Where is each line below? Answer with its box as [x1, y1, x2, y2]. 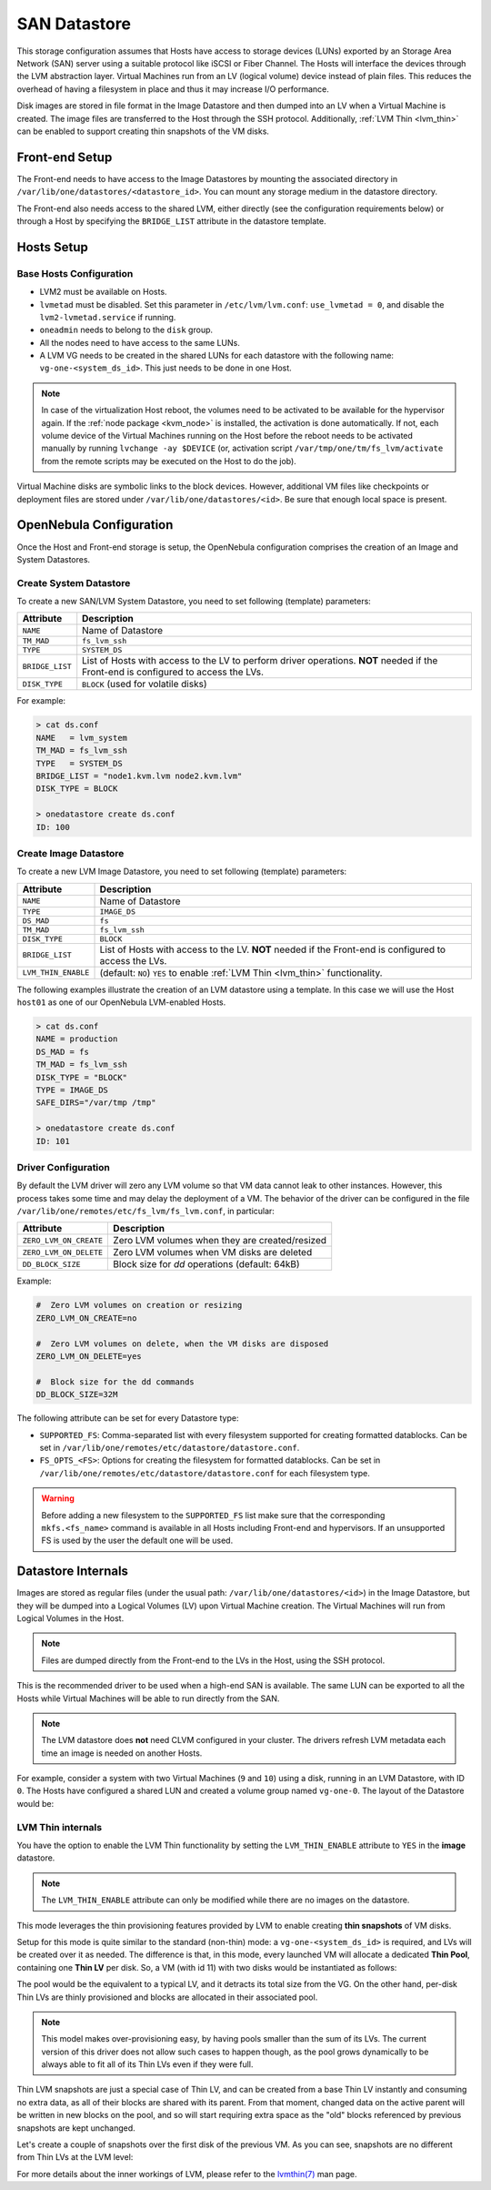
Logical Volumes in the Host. [16, 1612, 125, 1624]
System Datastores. [16, 553, 91, 564]
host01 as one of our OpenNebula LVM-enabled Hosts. [16, 997, 226, 1008]
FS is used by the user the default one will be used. [41, 1535, 234, 1546]
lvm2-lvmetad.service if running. [39, 311, 176, 322]
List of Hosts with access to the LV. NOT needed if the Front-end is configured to [99, 943, 446, 956]
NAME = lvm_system [35, 733, 127, 743]
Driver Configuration [16, 1161, 111, 1173]
